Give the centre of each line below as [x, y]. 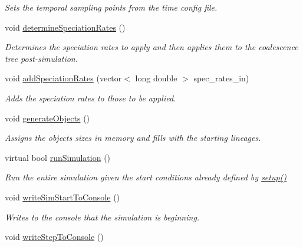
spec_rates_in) [221, 78]
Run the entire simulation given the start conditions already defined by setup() [146, 177]
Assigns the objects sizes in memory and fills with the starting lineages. [133, 138]
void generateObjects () [47, 118]
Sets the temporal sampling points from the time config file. [111, 7]
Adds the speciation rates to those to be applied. [90, 98]
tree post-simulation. [41, 58]
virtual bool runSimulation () [58, 157]
